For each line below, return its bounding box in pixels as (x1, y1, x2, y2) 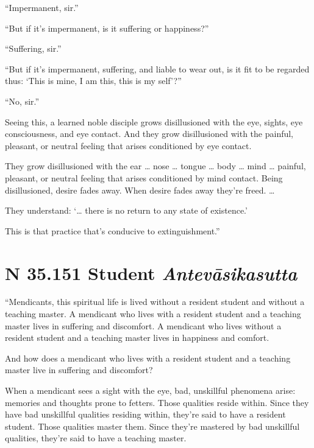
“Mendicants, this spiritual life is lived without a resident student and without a (5, 295, 305, 308)
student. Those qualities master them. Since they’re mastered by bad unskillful (5, 419, 300, 432)
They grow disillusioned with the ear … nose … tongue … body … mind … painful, (5, 159, 306, 172)
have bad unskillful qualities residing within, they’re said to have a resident (5, 408, 286, 421)
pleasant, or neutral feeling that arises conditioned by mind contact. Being (5, 171, 283, 184)
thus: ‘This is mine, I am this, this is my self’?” (5, 74, 182, 87)
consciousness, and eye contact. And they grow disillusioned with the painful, (5, 127, 294, 140)
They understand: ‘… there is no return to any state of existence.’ (5, 204, 248, 217)
